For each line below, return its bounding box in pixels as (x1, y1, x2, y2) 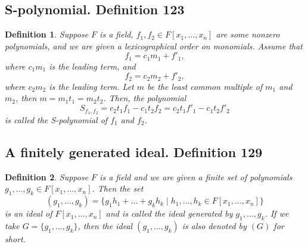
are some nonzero (216, 28, 280, 40)
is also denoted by (182, 219, 247, 232)
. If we (265, 207, 289, 220)
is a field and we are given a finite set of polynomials (99, 170, 293, 183)
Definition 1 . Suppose (5, 28, 89, 40)
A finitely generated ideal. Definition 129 (5, 142, 263, 161)
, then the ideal (77, 219, 133, 232)
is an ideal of (5, 207, 52, 220)
